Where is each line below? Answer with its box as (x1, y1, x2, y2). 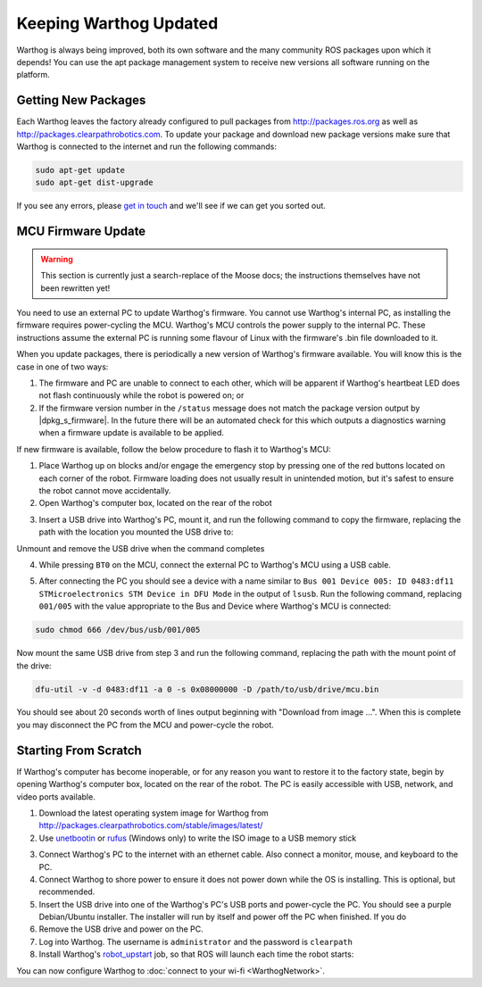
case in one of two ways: (16, 361, 109, 372)
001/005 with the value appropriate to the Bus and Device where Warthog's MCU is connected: (38, 601, 392, 611)
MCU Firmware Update (16, 224, 146, 239)
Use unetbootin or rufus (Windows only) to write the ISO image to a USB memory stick (38, 833, 357, 843)
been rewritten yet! (40, 282, 111, 294)
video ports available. (16, 791, 96, 802)
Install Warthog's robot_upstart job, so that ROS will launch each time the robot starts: (38, 949, 354, 959)
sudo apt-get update (35, 165, 125, 175)
